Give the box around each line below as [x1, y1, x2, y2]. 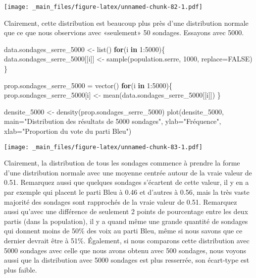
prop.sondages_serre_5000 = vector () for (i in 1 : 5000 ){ [4, 80, 172, 90]
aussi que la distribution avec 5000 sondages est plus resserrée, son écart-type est [4, 255, 250, 265]
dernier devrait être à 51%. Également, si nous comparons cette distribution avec [4, 235, 250, 245]
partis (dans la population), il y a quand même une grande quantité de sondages [4, 216, 248, 226]
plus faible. [4, 264, 37, 275]
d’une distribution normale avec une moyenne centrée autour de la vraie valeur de [4, 167, 252, 177]
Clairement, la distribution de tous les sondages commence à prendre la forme [4, 158, 240, 168]
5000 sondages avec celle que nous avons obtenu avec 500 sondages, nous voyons [4, 245, 246, 255]
